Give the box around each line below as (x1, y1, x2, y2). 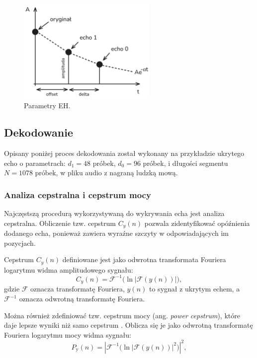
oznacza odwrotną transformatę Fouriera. (19, 293, 145, 303)
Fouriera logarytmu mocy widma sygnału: (4, 329, 131, 340)
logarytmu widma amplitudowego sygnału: (4, 264, 133, 275)
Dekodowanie (4, 125, 73, 140)
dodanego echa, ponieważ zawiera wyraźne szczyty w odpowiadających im (4, 228, 229, 238)
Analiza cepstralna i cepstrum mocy (4, 188, 151, 201)
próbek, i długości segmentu (143, 157, 228, 168)
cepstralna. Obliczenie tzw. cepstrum (4, 217, 116, 228)
